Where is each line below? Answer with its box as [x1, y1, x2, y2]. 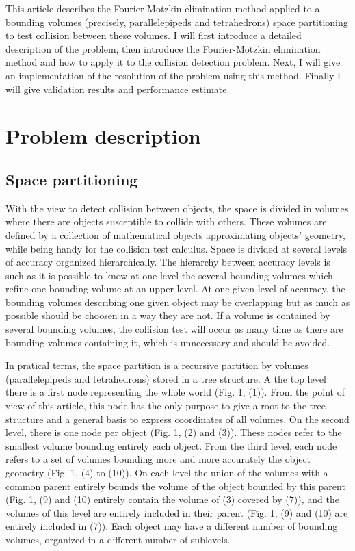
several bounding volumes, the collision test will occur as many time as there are [5, 322, 343, 336]
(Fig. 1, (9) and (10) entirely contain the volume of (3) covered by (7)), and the [5, 492, 339, 507]
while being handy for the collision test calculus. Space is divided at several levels [5, 241, 347, 255]
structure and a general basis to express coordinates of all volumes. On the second [5, 411, 350, 426]
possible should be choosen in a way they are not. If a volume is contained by [5, 308, 330, 322]
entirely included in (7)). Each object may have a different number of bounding [5, 519, 338, 533]
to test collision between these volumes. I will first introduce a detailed [5, 28, 302, 42]
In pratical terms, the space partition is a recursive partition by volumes [5, 358, 308, 372]
